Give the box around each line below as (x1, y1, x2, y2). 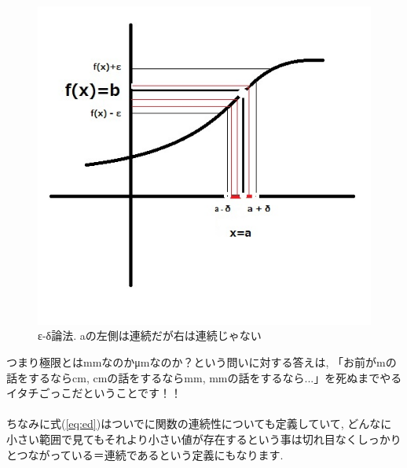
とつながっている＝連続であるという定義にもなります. (6, 446, 284, 462)
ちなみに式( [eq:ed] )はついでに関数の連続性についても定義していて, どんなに (6, 415, 392, 432)
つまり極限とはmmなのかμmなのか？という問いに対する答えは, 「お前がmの (6, 354, 397, 370)
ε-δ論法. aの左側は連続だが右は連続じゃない (38, 327, 262, 344)
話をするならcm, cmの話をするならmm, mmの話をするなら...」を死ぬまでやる (6, 369, 402, 385)
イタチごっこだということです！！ (6, 385, 182, 401)
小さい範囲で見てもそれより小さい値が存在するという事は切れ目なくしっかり (6, 431, 401, 448)
